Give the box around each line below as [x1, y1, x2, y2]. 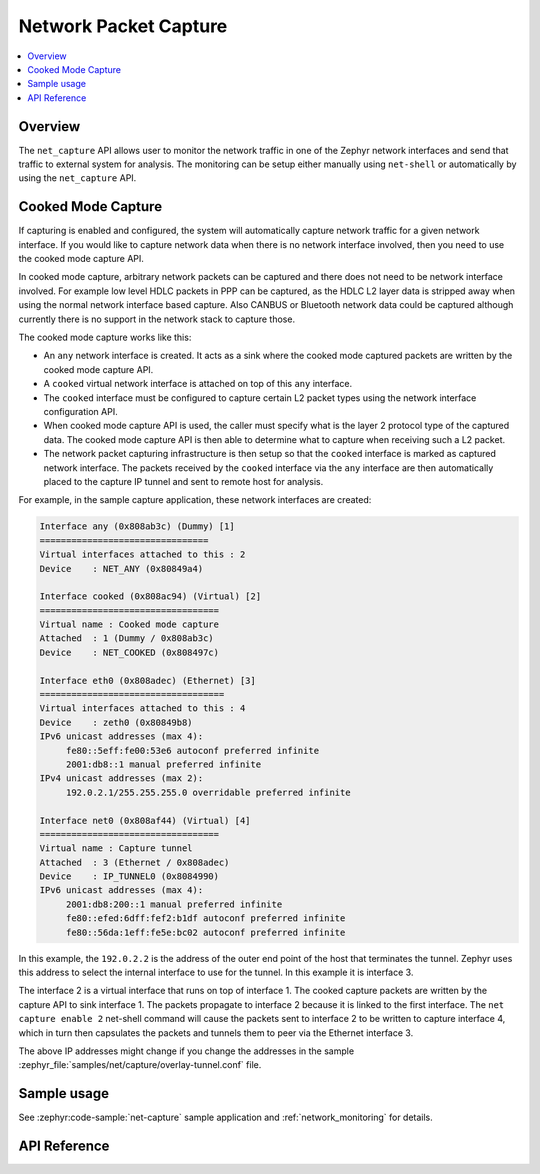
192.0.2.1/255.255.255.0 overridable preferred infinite [65, 786, 351, 798]
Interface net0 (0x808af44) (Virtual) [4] [39, 815, 251, 826]
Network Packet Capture [18, 15, 228, 37]
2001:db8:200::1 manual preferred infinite [65, 898, 283, 910]
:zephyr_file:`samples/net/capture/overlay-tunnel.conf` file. [18, 1059, 262, 1071]
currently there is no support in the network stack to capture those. [18, 313, 295, 325]
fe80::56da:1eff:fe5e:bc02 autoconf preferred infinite [65, 926, 346, 938]
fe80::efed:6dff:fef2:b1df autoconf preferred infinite [65, 913, 346, 924]
